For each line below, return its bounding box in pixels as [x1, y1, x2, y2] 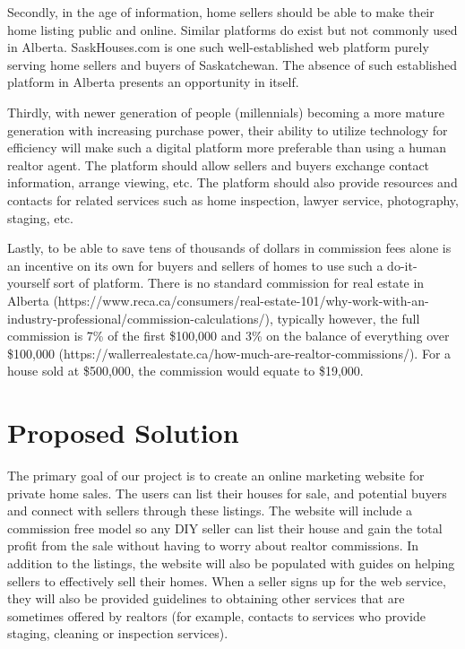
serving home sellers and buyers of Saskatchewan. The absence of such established [7, 55, 458, 74]
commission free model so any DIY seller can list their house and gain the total [7, 518, 443, 537]
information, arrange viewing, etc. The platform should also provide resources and [7, 173, 458, 192]
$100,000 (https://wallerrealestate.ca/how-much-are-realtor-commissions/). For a [7, 343, 452, 362]
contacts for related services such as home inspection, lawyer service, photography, [7, 190, 459, 209]
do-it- [387, 255, 418, 274]
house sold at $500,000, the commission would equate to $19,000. [7, 361, 364, 380]
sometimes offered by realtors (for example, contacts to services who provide [7, 606, 426, 625]
